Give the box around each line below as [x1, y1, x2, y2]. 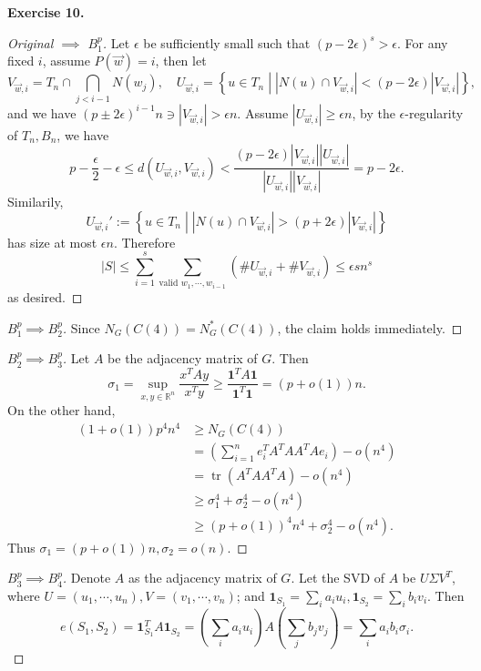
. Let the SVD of [291, 568, 385, 587]
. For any [396, 33, 448, 52]
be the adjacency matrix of [107, 349, 258, 368]
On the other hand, [7, 401, 116, 420]
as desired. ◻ [7, 287, 83, 306]
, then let [155, 51, 207, 70]
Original [7, 33, 54, 52]
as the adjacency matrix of [128, 568, 277, 587]
